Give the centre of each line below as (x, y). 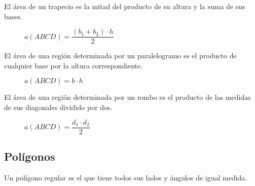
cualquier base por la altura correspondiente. (74, 65)
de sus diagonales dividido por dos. (58, 107)
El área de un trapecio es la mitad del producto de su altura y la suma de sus (125, 6)
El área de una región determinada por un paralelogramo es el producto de (120, 55)
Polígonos (30, 156)
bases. (13, 16)
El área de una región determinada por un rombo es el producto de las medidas (128, 97)
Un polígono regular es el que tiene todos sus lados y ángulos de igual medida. (126, 177)
